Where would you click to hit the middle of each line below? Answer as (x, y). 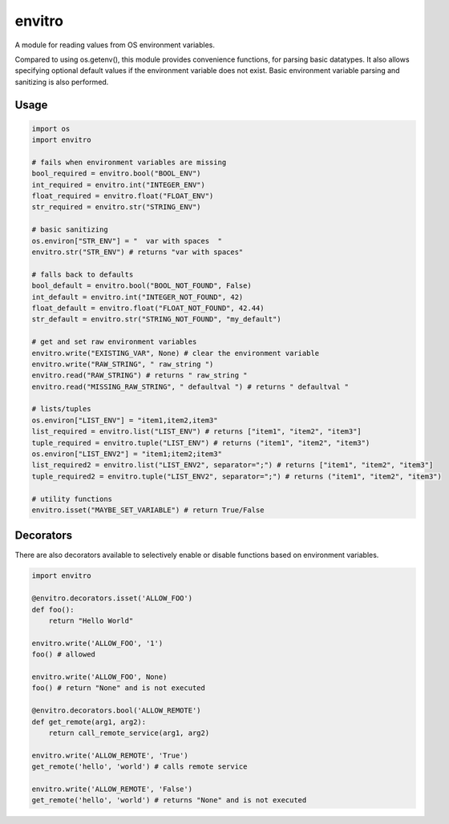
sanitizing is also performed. (62, 82)
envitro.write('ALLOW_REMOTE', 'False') (112, 789)
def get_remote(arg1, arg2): (89, 722)
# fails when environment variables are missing (129, 162)
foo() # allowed (64, 654)
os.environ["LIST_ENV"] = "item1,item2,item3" (125, 420)
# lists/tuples (61, 409)
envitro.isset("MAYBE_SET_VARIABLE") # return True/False (148, 510)
